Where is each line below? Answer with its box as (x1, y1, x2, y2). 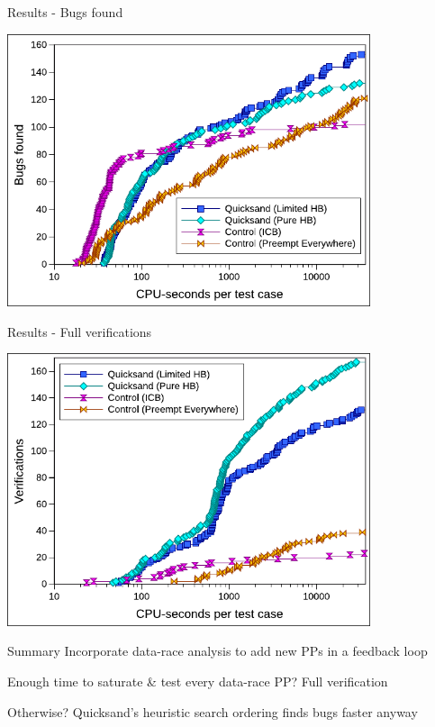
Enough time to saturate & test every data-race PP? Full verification (7, 672, 388, 691)
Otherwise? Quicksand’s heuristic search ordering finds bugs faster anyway (7, 702, 418, 721)
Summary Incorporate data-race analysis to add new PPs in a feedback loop (7, 641, 428, 660)
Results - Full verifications (7, 322, 152, 341)
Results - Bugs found (7, 3, 123, 21)
